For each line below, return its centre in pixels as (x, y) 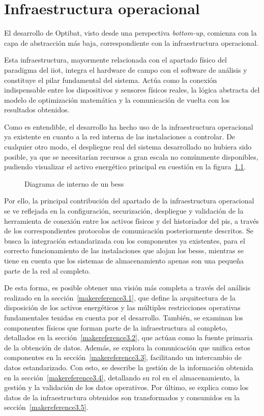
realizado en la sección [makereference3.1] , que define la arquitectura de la (120, 297)
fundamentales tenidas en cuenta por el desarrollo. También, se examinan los (124, 317)
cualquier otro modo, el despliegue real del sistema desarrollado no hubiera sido (128, 147)
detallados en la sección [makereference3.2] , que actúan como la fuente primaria (128, 337)
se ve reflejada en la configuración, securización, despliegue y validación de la (124, 211)
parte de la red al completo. (47, 270)
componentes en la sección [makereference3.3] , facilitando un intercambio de (123, 357)
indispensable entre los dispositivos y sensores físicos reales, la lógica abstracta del (132, 90)
